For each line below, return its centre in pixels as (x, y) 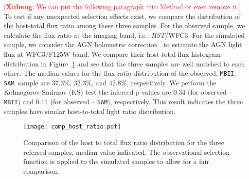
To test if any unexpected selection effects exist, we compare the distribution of (122, 16)
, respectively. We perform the (171, 82)
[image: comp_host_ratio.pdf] (72, 127)
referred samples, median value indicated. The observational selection (126, 152)
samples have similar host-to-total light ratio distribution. (90, 111)
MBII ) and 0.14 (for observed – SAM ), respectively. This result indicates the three (123, 102)
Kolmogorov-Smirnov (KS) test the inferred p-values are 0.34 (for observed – (118, 92)
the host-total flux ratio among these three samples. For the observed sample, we (124, 25)
